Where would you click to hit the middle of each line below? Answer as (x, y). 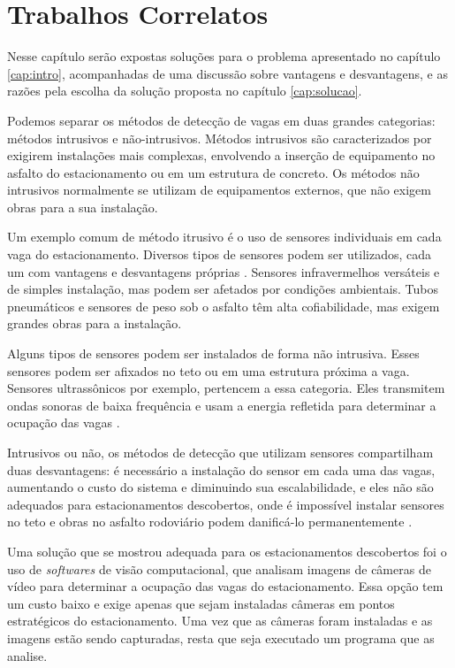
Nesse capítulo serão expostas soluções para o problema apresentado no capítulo (224, 56)
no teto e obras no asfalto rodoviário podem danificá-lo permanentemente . (210, 522)
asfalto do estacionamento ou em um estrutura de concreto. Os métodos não (213, 172)
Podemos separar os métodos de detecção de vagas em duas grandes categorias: (221, 120)
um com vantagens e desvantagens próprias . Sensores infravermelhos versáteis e (224, 271)
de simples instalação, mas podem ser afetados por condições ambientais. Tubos (223, 289)
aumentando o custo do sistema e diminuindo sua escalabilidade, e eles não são (220, 487)
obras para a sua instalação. (83, 207)
